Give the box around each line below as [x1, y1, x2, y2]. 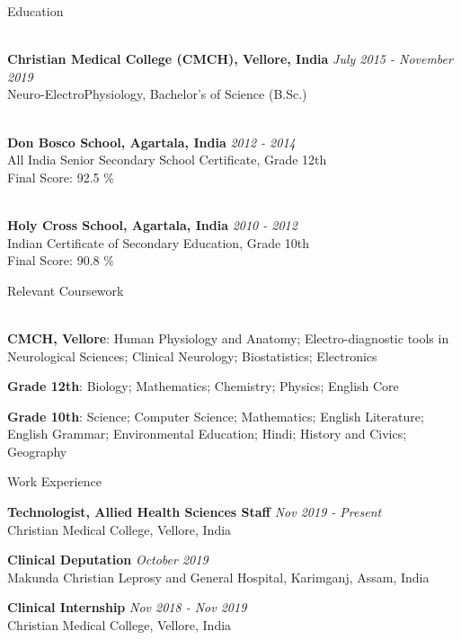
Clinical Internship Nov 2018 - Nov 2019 [7, 598, 247, 617]
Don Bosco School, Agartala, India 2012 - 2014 [7, 132, 296, 151]
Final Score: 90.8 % [7, 251, 114, 270]
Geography [7, 441, 67, 460]
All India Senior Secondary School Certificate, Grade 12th [7, 150, 327, 169]
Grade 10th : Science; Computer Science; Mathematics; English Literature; [7, 406, 424, 425]
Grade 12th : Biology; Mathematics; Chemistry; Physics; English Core [7, 377, 399, 396]
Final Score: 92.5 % [7, 167, 114, 186]
